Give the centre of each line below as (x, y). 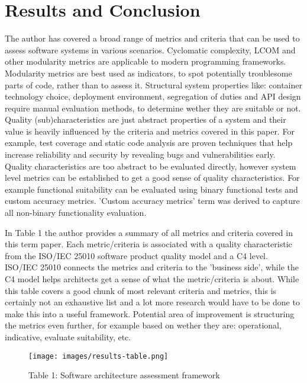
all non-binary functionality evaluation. (76, 213)
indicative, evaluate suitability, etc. (68, 336)
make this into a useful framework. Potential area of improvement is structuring (150, 313)
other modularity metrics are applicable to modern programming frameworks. (146, 61)
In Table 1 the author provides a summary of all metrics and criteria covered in (149, 232)
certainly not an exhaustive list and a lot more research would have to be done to (152, 302)
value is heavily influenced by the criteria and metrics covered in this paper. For (150, 131)
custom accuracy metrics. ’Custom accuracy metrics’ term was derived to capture (152, 201)
